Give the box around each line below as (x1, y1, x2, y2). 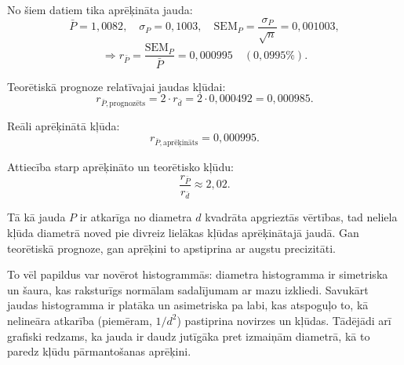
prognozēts (109, 99, 146, 108)
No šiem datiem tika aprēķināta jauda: (7, 2, 193, 17)
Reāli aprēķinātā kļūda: (7, 117, 120, 133)
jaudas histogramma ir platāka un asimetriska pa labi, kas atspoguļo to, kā (7, 297, 369, 313)
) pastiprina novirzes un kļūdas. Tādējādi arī (177, 312, 391, 328)
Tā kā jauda (7, 209, 66, 225)
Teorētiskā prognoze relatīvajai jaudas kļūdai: (7, 78, 226, 94)
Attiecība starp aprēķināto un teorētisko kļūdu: (7, 159, 234, 175)
